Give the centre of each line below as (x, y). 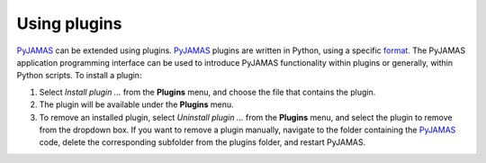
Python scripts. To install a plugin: (79, 76)
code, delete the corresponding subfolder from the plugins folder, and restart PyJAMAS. (202, 142)
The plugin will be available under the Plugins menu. (136, 104)
